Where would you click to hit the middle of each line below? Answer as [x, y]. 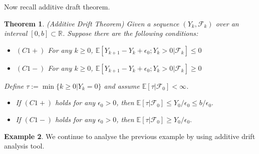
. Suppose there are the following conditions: [130, 33]
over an [227, 23]
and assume [122, 85]
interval [16, 33]
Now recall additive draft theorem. [57, 6]
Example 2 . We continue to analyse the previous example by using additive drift [130, 136]
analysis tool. [24, 146]
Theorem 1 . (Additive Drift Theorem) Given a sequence [92, 23]
